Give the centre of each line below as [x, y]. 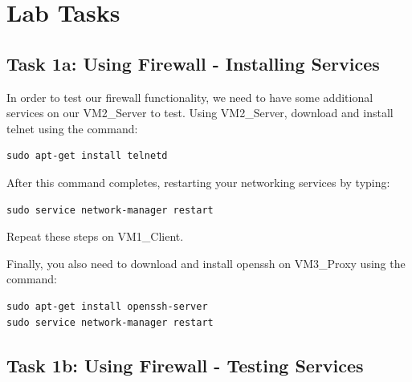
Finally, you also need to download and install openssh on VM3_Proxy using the [206, 263]
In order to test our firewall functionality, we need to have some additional [190, 97]
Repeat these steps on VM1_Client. [95, 236]
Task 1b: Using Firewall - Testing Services [185, 365]
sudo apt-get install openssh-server [107, 306]
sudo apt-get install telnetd [87, 156]
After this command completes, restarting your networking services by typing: [198, 182]
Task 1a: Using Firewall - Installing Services [193, 63]
